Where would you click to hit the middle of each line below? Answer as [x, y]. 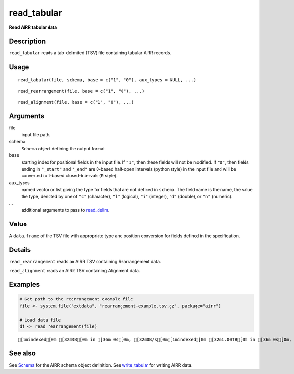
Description [27, 41]
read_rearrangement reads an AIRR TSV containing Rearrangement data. [85, 262]
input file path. [36, 134]
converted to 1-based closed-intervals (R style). [69, 176]
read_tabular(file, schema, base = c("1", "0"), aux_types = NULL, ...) [107, 80]
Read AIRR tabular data [33, 27]
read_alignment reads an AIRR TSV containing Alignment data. [74, 271]
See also [23, 353]
